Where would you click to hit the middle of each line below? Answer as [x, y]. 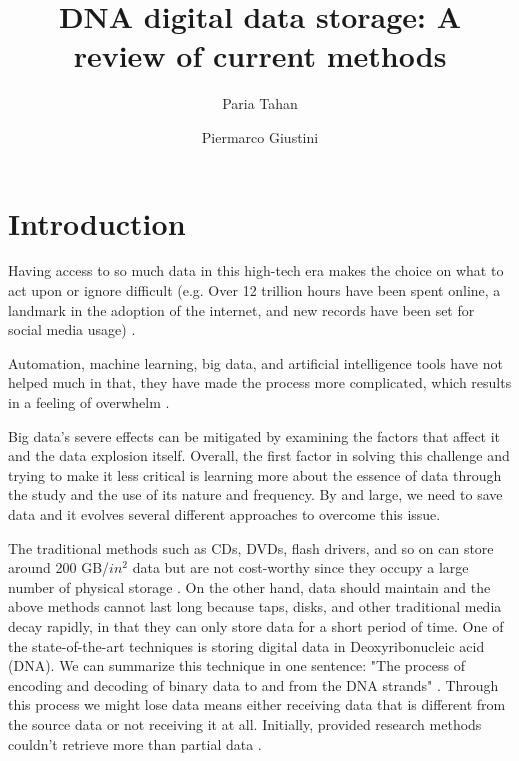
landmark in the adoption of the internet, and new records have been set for [241, 309]
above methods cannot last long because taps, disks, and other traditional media [255, 606]
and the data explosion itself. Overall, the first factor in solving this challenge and [259, 455]
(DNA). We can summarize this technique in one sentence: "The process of [236, 665]
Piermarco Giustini [260, 136]
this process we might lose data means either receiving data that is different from [257, 704]
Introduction [97, 222]
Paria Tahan [260, 103]
